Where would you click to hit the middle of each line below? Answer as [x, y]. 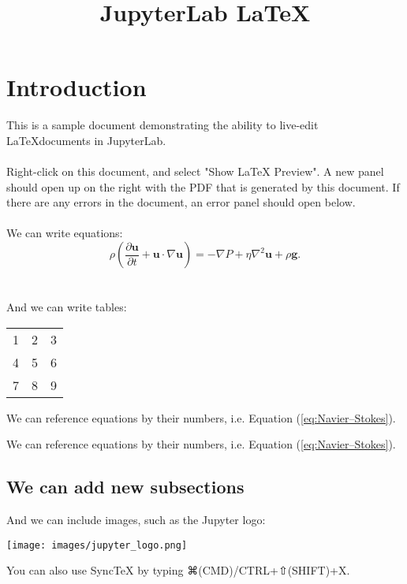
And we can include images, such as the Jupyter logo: [136, 520]
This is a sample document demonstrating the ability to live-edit [162, 125]
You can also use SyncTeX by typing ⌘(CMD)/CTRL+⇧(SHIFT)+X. [178, 570]
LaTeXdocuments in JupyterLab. [86, 140]
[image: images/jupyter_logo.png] [97, 545]
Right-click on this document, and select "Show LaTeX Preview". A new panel [195, 171]
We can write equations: [65, 233]
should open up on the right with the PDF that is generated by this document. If [203, 186]
